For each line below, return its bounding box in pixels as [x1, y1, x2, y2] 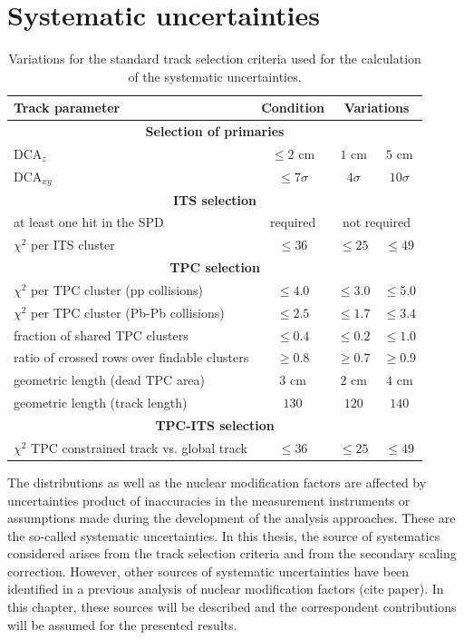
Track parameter [14, 98, 121, 117]
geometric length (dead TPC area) [14, 370, 206, 389]
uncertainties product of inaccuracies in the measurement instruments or [7, 490, 411, 509]
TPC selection [169, 258, 260, 277]
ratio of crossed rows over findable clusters [14, 348, 249, 367]
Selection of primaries [145, 122, 285, 141]
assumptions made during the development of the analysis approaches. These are [7, 508, 456, 527]
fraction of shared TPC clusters [14, 325, 188, 344]
